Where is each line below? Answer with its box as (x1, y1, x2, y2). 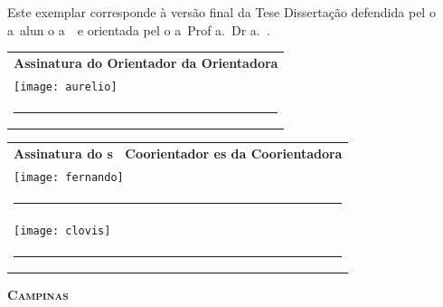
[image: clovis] (14, 224, 111, 237)
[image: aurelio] (14, 80, 118, 93)
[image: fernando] (14, 170, 124, 184)
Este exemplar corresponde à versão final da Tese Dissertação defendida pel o (7, 3, 436, 21)
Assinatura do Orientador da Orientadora (14, 53, 278, 72)
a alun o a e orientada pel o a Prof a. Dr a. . (7, 20, 270, 39)
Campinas (7, 285, 69, 304)
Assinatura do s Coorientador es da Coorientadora (14, 143, 343, 162)
